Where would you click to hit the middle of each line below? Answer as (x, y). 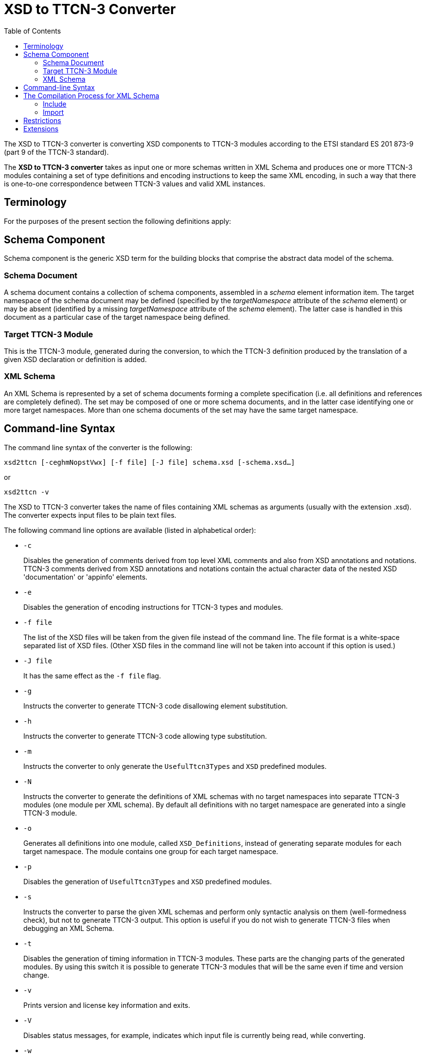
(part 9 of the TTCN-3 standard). (56, 152)
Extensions (41, 128)
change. (36, 975)
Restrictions (42, 120)
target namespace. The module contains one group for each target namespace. (151, 851)
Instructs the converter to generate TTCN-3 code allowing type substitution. (145, 736)
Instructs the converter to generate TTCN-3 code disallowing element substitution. (156, 706)
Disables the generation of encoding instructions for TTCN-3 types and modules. (153, 607)
